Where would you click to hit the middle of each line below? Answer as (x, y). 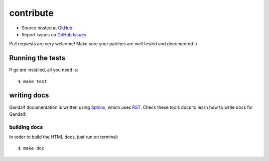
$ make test (33, 81)
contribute (32, 13)
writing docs (29, 95)
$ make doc (31, 148)
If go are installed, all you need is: (44, 70)
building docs (26, 127)
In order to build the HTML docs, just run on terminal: (64, 137)
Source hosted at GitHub (47, 28)
